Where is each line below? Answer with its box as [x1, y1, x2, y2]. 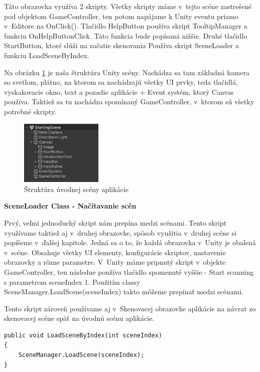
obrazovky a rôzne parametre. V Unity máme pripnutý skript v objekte [4, 257, 226, 267]
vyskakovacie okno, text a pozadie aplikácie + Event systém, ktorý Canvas [4, 86, 234, 97]
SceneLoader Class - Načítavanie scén [4, 201, 137, 211]
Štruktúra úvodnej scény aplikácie [24, 183, 128, 194]
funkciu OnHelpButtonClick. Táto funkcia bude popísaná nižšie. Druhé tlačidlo [4, 30, 247, 41]
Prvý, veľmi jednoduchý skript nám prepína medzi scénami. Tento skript [4, 217, 227, 228]
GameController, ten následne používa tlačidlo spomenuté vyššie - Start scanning [4, 266, 254, 277]
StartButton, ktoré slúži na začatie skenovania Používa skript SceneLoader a [4, 40, 239, 51]
